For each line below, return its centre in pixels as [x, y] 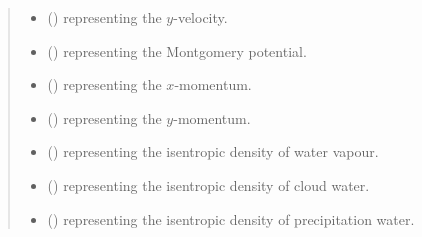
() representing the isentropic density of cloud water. [208, 184]
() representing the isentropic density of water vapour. [213, 151]
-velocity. [200, 17]
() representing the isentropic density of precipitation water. [231, 218]
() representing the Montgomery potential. [177, 50]
